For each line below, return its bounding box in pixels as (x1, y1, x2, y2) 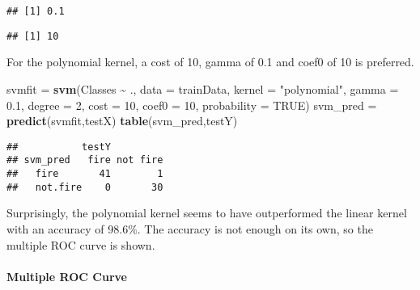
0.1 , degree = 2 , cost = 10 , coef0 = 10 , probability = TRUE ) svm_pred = (6, 96, 377, 113)
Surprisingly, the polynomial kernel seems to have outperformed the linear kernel (6, 204, 407, 221)
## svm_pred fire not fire (6, 154, 163, 166)
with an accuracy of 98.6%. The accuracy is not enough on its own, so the (6, 220, 373, 237)
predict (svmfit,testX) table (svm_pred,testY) (6, 112, 238, 129)
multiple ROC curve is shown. (6, 236, 155, 253)
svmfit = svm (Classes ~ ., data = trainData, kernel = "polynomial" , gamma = (6, 80, 399, 97)
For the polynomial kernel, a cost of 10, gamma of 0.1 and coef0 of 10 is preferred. (6, 53, 414, 70)
